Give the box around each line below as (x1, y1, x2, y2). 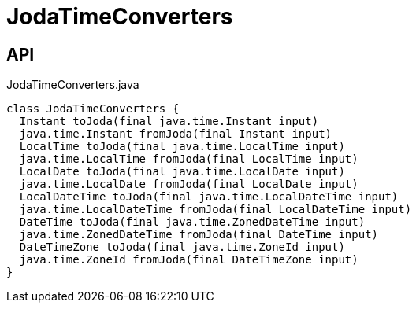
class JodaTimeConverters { (6, 102, 180, 116)
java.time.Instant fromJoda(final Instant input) (19, 127, 332, 141)
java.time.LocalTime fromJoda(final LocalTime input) (19, 153, 358, 166)
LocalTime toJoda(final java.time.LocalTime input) (19, 140, 345, 153)
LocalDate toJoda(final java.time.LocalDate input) (19, 165, 345, 178)
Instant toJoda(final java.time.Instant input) (19, 115, 319, 128)
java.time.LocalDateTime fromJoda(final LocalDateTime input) (19, 203, 412, 216)
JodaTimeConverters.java (6, 78, 139, 92)
